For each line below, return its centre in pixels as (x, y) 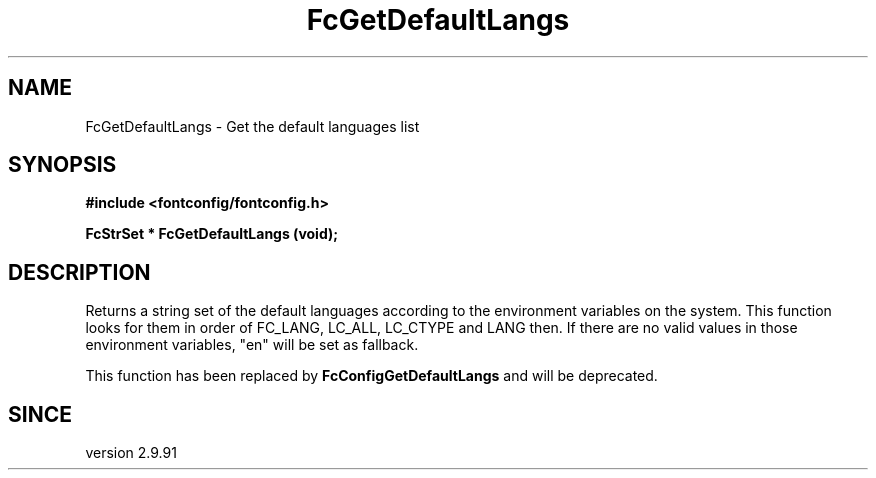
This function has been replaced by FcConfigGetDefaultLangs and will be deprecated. (371, 376)
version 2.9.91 (131, 453)
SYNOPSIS (62, 165)
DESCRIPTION (79, 272)
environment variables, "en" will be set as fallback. (252, 345)
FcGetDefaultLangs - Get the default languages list (252, 126)
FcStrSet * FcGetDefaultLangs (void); (212, 234)
